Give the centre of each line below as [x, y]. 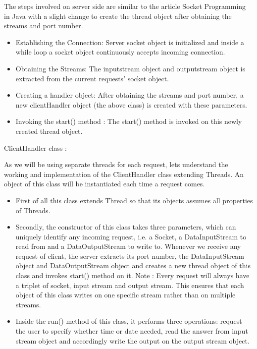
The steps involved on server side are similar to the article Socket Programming [125, 6]
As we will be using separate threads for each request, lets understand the [116, 164]
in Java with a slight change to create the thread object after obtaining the [118, 16]
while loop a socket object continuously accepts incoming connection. [120, 52]
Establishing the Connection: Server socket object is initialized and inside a [130, 42]
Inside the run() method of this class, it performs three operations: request [129, 321]
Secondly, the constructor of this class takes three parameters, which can [126, 227]
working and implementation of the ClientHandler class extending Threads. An [124, 174]
